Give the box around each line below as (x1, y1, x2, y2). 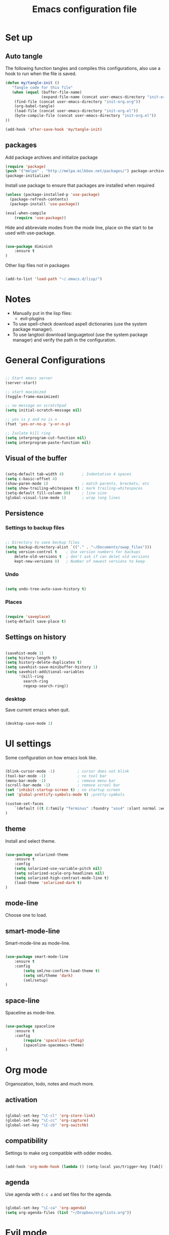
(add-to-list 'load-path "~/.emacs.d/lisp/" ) (5, 277, 102, 282)
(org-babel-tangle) (14, 104, 55, 109)
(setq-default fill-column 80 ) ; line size (5, 490, 107, 496)
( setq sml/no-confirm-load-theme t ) (23, 968, 100, 973)
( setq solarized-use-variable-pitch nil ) (14, 866, 102, 871)
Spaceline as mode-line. (5, 1010, 56, 1016)
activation (5, 1095, 38, 1104)
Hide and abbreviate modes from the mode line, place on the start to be (5, 224, 153, 230)
